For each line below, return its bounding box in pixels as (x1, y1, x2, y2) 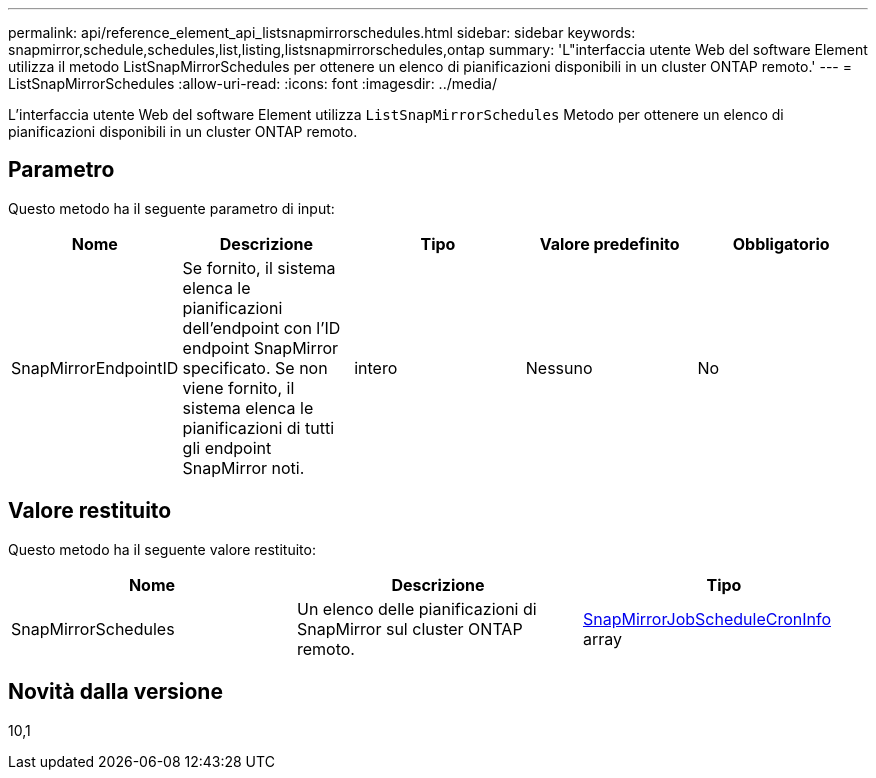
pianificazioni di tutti (182, 417, 334, 438)
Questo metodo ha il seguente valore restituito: (8, 540, 316, 558)
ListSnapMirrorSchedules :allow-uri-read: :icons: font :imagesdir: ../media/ (8, 75, 498, 92)
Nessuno (525, 357, 593, 378)
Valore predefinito (539, 233, 680, 254)
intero (354, 357, 398, 378)
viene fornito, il (182, 377, 295, 398)
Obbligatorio (732, 233, 830, 254)
